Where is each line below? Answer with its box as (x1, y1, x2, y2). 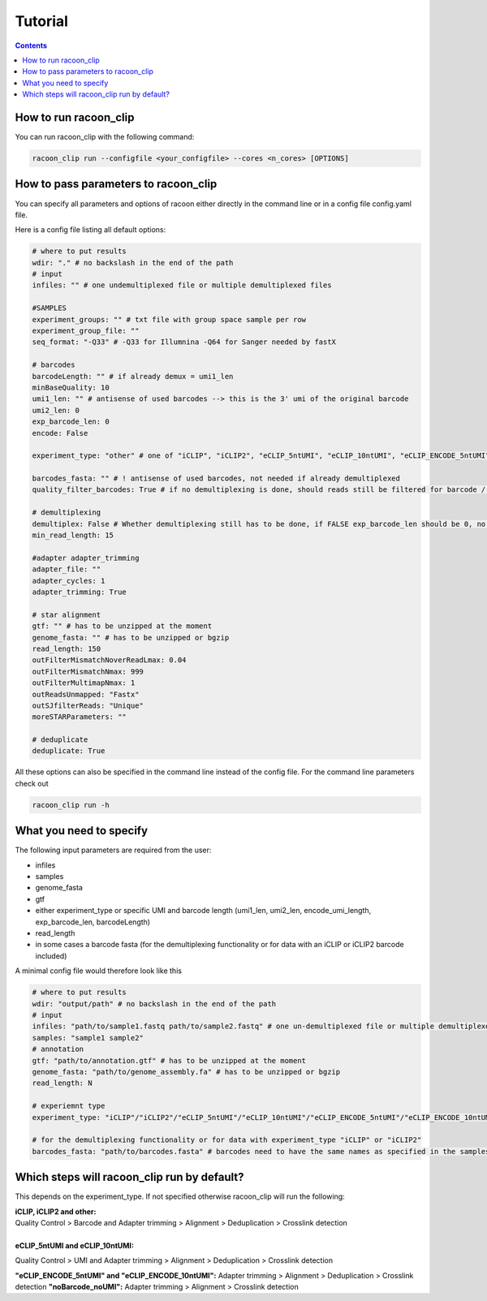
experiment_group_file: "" (32, 326, 140, 335)
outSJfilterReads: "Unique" (32, 700, 144, 710)
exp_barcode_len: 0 (32, 417, 110, 426)
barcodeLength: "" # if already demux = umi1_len (32, 372, 234, 381)
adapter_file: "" (32, 565, 101, 574)
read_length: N (32, 1079, 93, 1088)
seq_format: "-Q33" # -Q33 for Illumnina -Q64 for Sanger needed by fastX (32, 338, 337, 347)
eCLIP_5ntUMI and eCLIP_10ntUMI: (15, 1240, 134, 1250)
